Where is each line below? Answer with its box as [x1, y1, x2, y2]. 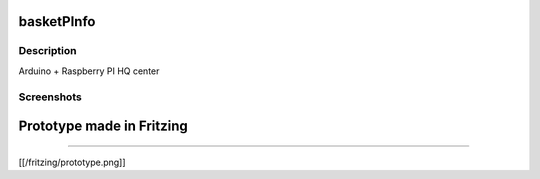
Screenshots [18, 90, 82, 104]
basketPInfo [18, 13, 96, 30]
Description [18, 44, 77, 58]
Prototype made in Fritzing [18, 118, 189, 135]
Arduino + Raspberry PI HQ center [18, 65, 160, 77]
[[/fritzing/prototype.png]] [18, 156, 126, 168]
